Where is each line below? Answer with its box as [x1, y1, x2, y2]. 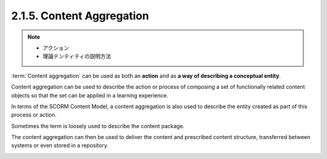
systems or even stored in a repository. [11, 142, 109, 149]
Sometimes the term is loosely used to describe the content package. [11, 122, 185, 129]
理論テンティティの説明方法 [42, 53, 111, 60]
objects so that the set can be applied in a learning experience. [11, 91, 169, 99]
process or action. [11, 111, 57, 118]
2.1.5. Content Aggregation [11, 9, 150, 22]
